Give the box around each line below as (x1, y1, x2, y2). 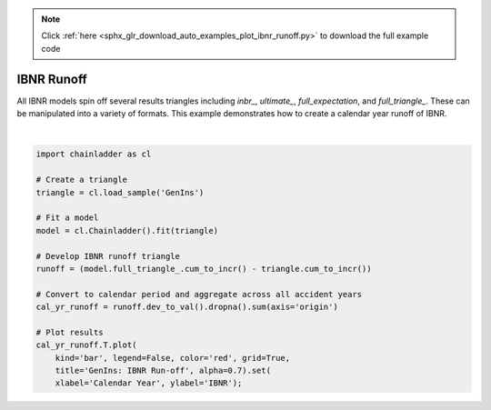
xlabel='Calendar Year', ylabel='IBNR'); (55, 378, 243, 388)
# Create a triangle (35, 175, 127, 185)
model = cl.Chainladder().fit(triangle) (35, 225, 218, 235)
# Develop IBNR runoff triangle (35, 251, 181, 261)
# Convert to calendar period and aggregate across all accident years (35, 289, 363, 299)
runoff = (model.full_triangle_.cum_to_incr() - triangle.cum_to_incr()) (35, 264, 372, 274)
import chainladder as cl (35, 149, 152, 159)
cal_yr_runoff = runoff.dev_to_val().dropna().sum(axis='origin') (35, 302, 338, 313)
